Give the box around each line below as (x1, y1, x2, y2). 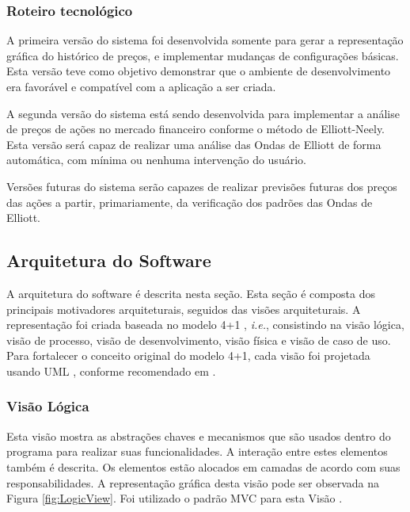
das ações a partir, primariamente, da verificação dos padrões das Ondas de (6, 193, 373, 210)
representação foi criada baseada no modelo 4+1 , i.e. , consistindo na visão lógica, (6, 316, 404, 333)
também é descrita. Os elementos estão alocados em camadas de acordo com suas (6, 458, 401, 475)
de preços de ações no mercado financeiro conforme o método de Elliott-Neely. (6, 120, 385, 137)
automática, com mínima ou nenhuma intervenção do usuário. (6, 151, 306, 168)
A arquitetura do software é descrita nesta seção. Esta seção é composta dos (6, 285, 375, 301)
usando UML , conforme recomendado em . (6, 362, 216, 379)
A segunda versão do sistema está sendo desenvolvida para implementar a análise (6, 105, 400, 121)
